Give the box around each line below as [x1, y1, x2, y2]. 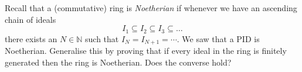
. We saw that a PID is [177, 32, 260, 44]
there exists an [5, 32, 57, 44]
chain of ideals [5, 13, 56, 25]
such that [85, 32, 119, 44]
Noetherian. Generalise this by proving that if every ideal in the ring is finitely [5, 44, 287, 57]
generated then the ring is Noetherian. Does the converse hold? [5, 56, 232, 68]
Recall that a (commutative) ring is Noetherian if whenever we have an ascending [5, 2, 297, 13]
